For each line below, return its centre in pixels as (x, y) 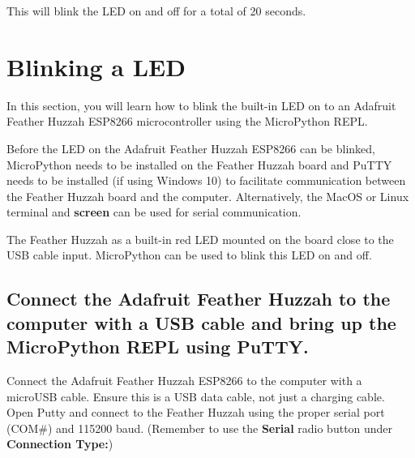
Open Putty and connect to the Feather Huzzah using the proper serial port (196, 412)
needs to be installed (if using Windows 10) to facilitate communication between (206, 180)
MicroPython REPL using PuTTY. (158, 347)
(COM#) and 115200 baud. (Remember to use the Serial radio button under (200, 428)
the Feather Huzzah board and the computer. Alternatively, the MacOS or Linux (208, 196)
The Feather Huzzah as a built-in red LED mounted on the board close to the (200, 239)
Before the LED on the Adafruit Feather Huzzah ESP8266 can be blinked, (191, 148)
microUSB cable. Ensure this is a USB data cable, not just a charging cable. (196, 396)
